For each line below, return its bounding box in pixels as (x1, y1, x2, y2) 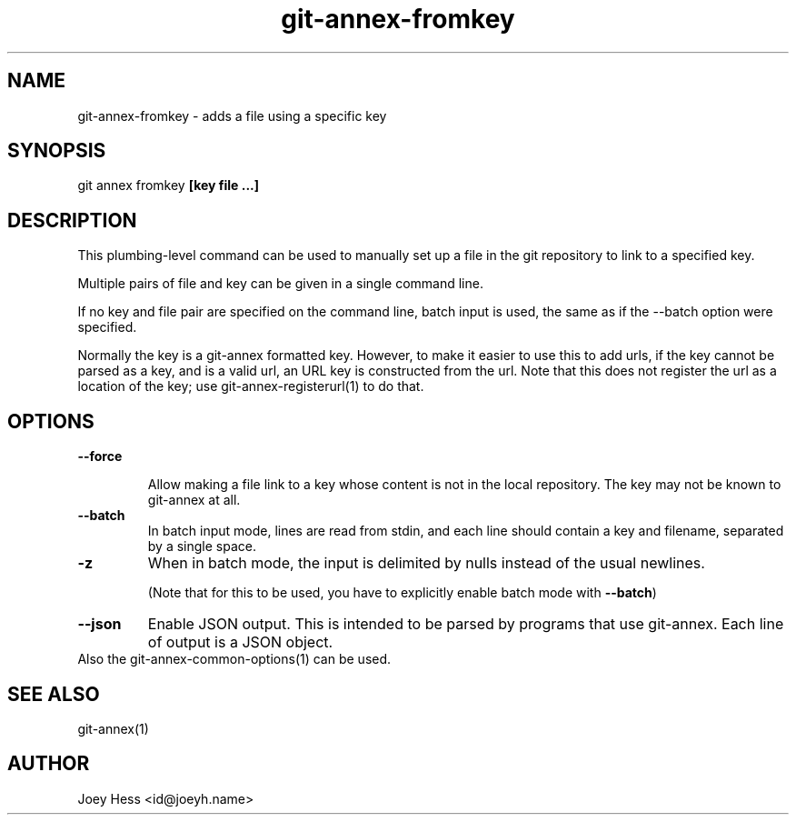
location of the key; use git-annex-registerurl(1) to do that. (77, 378, 424, 395)
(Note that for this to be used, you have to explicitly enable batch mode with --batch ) (147, 585, 657, 601)
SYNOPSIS (7, 139, 106, 163)
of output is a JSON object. (147, 633, 333, 652)
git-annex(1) (77, 720, 149, 737)
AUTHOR (7, 752, 90, 776)
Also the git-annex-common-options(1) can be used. (77, 651, 392, 667)
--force (77, 448, 123, 465)
